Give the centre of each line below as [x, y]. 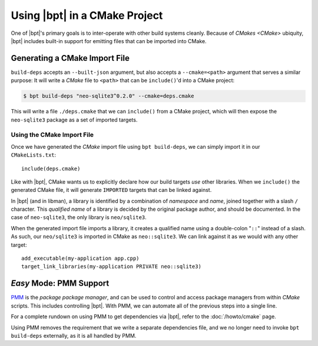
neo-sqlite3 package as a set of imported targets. [74, 120]
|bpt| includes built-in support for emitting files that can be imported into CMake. [109, 41]
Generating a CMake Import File [70, 58]
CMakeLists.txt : [34, 155]
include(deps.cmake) [51, 169]
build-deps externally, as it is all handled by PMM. [74, 335]
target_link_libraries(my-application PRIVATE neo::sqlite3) [111, 267]
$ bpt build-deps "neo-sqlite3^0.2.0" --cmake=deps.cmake [109, 96]
